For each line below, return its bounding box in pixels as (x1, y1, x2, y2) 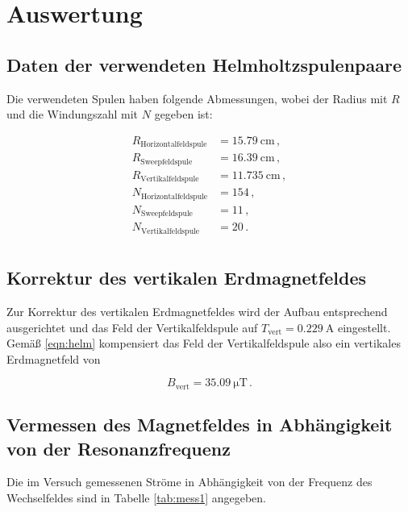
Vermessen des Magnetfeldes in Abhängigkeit (6, 412, 393, 437)
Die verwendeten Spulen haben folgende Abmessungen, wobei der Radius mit (6, 89, 388, 106)
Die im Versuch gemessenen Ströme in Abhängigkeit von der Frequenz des (6, 473, 373, 490)
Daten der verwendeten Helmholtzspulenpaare (6, 52, 402, 77)
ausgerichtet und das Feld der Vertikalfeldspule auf (6, 318, 258, 335)
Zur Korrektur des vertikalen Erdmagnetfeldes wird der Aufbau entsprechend (6, 302, 388, 319)
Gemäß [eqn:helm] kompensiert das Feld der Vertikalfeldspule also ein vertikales (6, 335, 401, 352)
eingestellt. (337, 318, 391, 335)
